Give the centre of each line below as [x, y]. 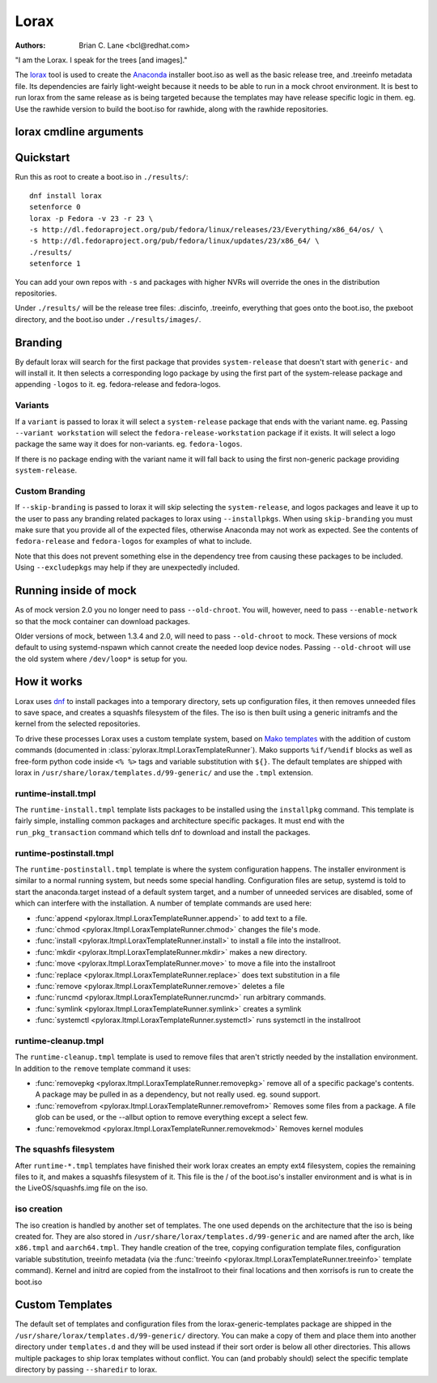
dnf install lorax [66, 195]
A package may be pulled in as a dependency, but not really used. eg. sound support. [178, 1095]
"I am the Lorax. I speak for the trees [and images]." [101, 60]
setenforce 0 [55, 207]
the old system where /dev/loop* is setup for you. [101, 659]
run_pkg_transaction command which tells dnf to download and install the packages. [163, 832]
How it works [49, 682]
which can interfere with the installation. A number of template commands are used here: [163, 903]
